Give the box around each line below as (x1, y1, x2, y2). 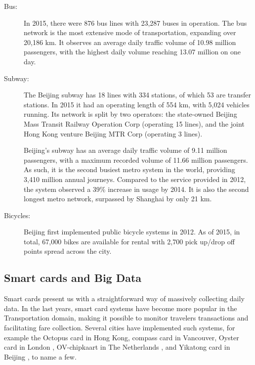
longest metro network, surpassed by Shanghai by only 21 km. (24, 193, 212, 204)
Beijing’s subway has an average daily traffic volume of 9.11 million (24, 145, 227, 155)
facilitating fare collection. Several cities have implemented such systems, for (4, 322, 235, 333)
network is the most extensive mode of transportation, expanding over (24, 27, 236, 38)
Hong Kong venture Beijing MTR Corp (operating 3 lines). (24, 128, 203, 138)
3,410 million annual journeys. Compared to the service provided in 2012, (24, 174, 246, 184)
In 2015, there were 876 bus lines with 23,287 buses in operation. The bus (24, 17, 247, 28)
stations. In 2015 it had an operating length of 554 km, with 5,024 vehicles (24, 99, 250, 109)
